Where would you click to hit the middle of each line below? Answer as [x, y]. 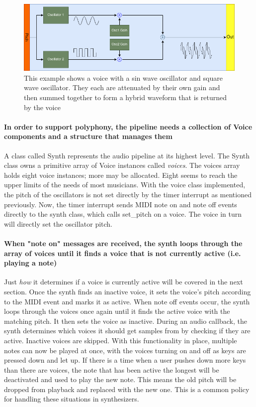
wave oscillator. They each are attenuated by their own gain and [122, 87]
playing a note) [31, 263]
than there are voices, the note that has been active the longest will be [112, 369]
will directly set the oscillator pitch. [58, 223]
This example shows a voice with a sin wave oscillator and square [123, 77]
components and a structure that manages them [88, 136]
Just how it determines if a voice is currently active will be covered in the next [124, 282]
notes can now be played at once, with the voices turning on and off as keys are [125, 350]
